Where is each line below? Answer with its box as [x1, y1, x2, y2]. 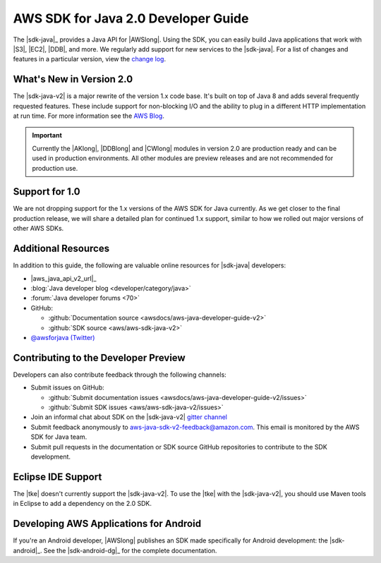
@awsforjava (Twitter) [30, 333, 95, 341]
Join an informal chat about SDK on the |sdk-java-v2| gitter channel [30, 413, 227, 421]
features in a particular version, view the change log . [13, 55, 166, 63]
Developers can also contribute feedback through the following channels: [13, 370, 227, 379]
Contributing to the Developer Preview [13, 351, 186, 363]
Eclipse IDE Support [13, 471, 102, 483]
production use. [32, 164, 78, 172]
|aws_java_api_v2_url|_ [30, 274, 97, 282]
